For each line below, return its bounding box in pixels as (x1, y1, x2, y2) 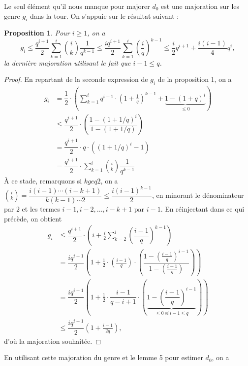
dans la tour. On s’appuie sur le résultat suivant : (30, 10, 179, 21)
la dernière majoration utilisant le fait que (4, 57, 131, 68)
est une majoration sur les (161, 1, 240, 11)
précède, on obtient (4, 213, 62, 223)
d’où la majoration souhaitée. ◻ (4, 335, 101, 346)
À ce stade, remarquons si (4, 175, 82, 185)
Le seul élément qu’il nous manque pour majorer (4, 1, 150, 11)
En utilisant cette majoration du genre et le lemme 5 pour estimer (4, 352, 203, 363)
